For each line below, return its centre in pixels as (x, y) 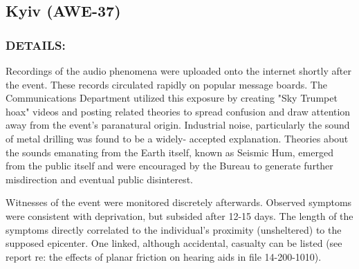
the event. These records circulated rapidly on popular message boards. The (166, 84)
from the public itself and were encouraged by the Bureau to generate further (169, 166)
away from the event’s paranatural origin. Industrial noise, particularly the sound (178, 125)
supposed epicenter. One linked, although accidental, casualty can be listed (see (174, 243)
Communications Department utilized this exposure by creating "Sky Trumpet (172, 98)
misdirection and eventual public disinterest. (99, 179)
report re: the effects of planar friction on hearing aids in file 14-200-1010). (164, 256)
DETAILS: (36, 45)
